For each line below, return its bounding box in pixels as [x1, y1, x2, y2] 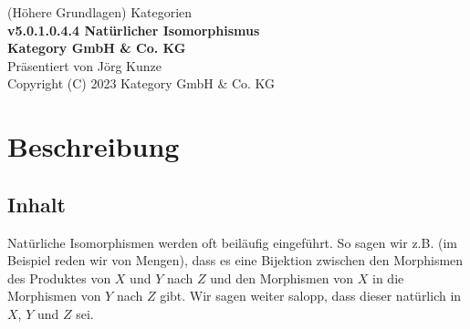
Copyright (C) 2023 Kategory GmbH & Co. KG [7, 74, 276, 93]
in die [372, 268, 404, 287]
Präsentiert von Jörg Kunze [7, 56, 162, 75]
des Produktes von [7, 268, 111, 287]
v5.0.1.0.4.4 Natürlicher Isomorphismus [7, 20, 260, 39]
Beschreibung [7, 128, 180, 165]
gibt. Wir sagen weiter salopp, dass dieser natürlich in [160, 286, 462, 305]
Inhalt [7, 190, 66, 218]
